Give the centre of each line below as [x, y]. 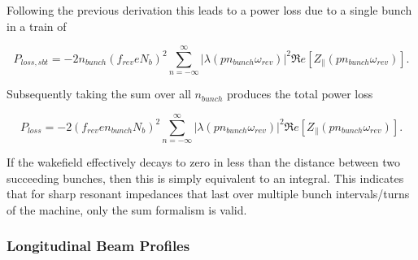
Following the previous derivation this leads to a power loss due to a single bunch [209, 10]
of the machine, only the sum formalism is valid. [127, 209]
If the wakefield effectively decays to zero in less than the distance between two [204, 162]
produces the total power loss [300, 94]
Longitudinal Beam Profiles [98, 246]
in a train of [37, 26]
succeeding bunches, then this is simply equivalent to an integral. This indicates [205, 178]
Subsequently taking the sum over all [99, 94]
